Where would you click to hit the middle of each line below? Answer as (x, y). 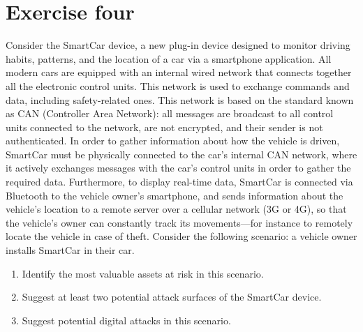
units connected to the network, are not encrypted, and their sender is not (164, 127)
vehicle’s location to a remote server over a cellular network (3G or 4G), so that (176, 209)
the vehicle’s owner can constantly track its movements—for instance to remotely (179, 222)
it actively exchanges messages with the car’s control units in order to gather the (178, 168)
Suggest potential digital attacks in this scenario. (126, 320)
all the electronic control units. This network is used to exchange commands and (178, 85)
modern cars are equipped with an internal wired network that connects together (179, 72)
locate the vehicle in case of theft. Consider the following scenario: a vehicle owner (181, 236)
